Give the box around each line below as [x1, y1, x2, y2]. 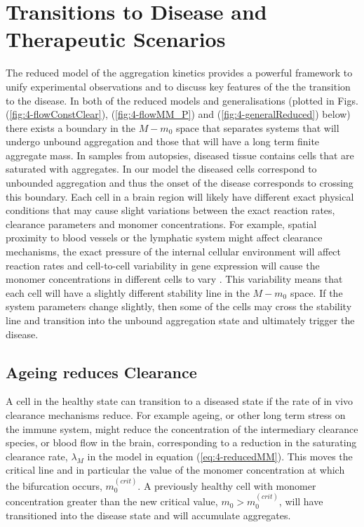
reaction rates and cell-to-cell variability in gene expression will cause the [6, 258, 320, 272]
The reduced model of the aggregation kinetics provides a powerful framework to [6, 65, 353, 80]
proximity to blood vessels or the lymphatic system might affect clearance [6, 230, 323, 245]
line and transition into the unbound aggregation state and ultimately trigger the [6, 313, 355, 327]
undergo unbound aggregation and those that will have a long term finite [6, 134, 320, 149]
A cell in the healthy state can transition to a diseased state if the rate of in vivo [6, 394, 353, 408]
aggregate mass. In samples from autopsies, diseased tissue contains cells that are [6, 147, 354, 162]
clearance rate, [6, 448, 68, 463]
